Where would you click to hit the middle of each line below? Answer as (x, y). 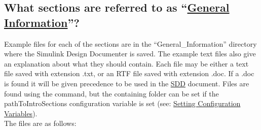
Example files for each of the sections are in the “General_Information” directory (130, 43)
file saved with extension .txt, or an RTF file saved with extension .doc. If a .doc (129, 73)
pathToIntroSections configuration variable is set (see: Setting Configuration (122, 103)
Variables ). (21, 113)
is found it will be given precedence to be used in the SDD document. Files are (127, 83)
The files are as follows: (40, 123)
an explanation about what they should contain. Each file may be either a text (126, 63)
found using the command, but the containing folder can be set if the (111, 93)
